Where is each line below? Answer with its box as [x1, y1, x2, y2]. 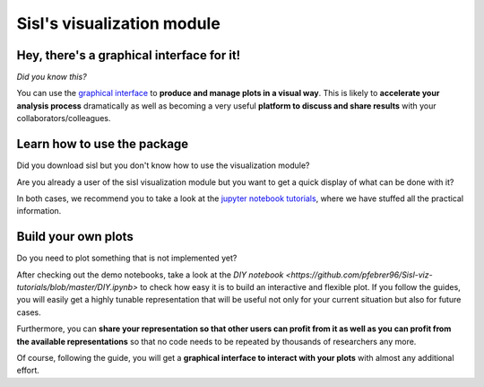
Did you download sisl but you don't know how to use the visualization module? [16, 160, 310, 171]
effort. [16, 365, 40, 376]
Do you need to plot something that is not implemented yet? [16, 252, 238, 264]
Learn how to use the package [16, 136, 189, 152]
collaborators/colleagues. [16, 113, 111, 124]
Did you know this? [16, 72, 87, 83]
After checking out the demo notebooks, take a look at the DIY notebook [16, 269, 284, 280]
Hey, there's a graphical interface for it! [16, 48, 241, 63]
